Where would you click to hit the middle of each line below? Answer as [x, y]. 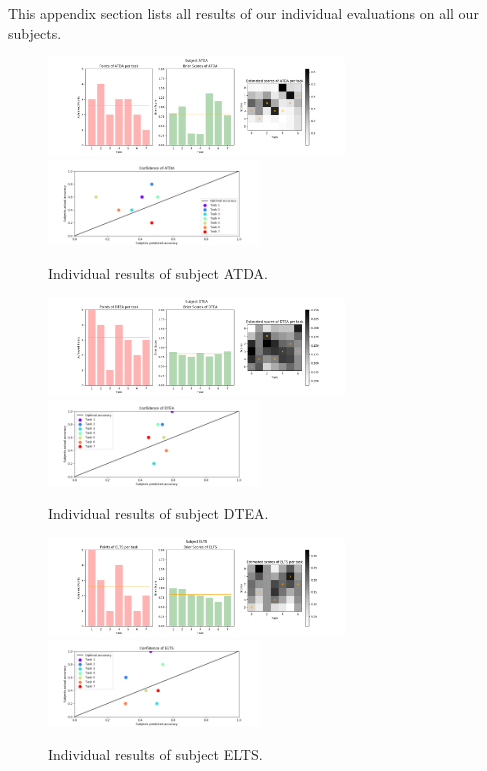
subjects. [35, 32]
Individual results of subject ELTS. [155, 753]
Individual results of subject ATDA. [158, 273]
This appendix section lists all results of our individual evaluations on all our [243, 13]
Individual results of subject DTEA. [158, 513]
